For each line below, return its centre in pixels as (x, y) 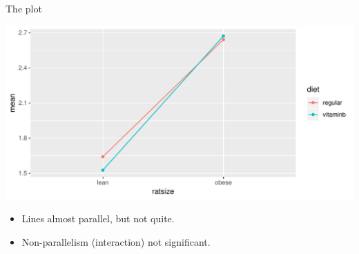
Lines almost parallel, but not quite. (98, 218)
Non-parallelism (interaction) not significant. (116, 241)
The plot (24, 8)
